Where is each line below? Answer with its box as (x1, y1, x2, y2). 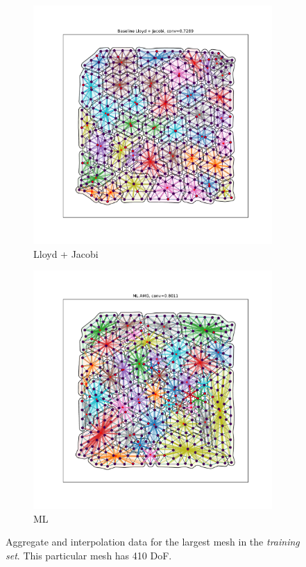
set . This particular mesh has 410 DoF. (6, 548, 172, 562)
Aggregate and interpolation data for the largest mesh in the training (6, 534, 300, 549)
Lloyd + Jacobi (33, 246, 99, 261)
